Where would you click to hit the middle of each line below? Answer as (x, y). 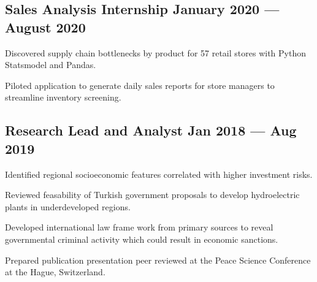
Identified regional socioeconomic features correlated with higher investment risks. (159, 174)
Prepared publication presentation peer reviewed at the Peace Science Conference (158, 260)
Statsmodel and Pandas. (51, 65)
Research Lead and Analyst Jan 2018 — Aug (151, 130)
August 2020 (45, 27)
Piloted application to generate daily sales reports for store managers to (140, 85)
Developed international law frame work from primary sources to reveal (139, 227)
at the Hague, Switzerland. (55, 272)
